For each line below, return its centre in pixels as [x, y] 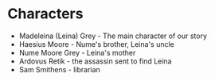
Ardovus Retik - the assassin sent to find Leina [95, 61]
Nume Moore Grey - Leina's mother [77, 52]
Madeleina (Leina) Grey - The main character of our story [113, 36]
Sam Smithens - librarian [59, 69]
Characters [45, 14]
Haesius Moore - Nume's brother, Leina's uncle [96, 44]
